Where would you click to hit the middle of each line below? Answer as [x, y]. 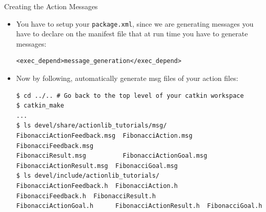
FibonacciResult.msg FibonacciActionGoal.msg [112, 156]
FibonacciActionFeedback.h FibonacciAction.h [97, 186]
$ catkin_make [40, 106]
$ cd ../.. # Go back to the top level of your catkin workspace [130, 96]
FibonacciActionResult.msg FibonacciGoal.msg [97, 166]
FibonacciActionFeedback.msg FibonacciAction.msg [104, 136]
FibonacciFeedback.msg [55, 146]
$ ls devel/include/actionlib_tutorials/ [88, 176]
